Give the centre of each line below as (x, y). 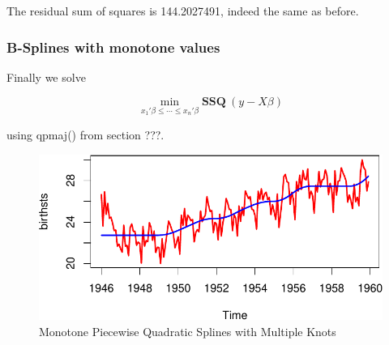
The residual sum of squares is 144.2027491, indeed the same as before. (183, 11)
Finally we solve (46, 77)
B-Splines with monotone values (113, 47)
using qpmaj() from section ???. (85, 135)
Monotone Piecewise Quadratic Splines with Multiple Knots (188, 331)
